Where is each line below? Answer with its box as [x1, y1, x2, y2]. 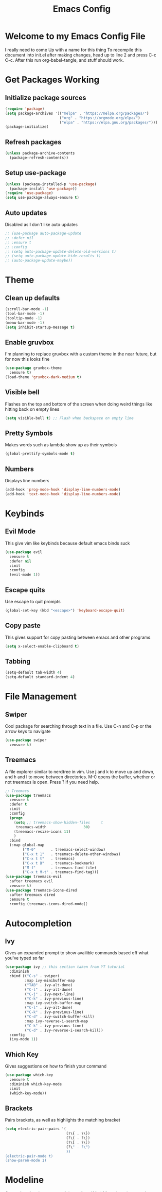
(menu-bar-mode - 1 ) [5, 320, 45, 325]
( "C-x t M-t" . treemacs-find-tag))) [22, 870, 99, 875]
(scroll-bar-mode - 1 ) [5, 307, 49, 312]
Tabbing [5, 657, 31, 666]
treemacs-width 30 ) [16, 824, 90, 829]
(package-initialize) [5, 124, 49, 129]
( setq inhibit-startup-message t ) [5, 325, 75, 330]
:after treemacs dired [9, 892, 55, 897]
